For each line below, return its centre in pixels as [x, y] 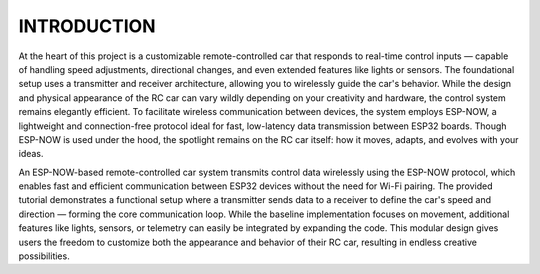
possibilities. [44, 256]
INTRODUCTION [87, 26]
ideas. [31, 154]
